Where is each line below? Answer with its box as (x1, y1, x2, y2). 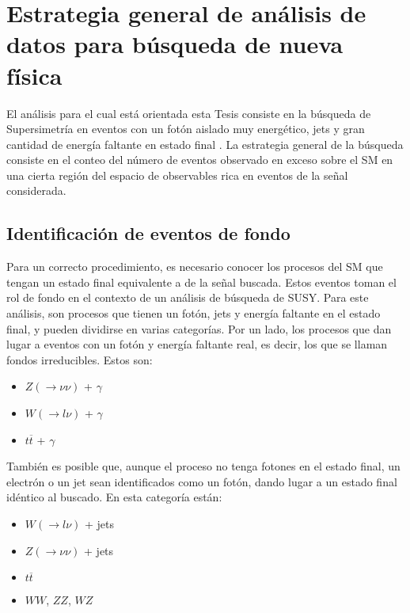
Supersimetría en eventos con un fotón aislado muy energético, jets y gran (6, 120, 365, 137)
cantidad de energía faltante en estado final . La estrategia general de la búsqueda (6, 135, 404, 152)
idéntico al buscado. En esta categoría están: (6, 489, 222, 505)
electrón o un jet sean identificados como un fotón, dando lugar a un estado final (6, 473, 397, 489)
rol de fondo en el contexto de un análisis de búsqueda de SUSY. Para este (6, 289, 369, 306)
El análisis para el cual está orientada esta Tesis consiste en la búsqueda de (6, 105, 371, 121)
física (6, 59, 63, 91)
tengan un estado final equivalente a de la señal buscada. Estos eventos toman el (6, 273, 397, 290)
